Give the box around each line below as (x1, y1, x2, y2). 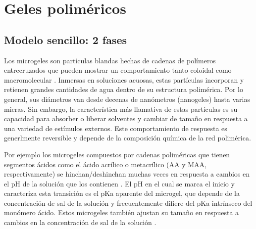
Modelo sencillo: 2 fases (4, 32, 127, 47)
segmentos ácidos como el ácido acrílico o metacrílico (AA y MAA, (4, 159, 206, 169)
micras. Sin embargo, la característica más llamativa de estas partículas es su (4, 103, 238, 114)
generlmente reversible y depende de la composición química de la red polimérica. (4, 133, 251, 143)
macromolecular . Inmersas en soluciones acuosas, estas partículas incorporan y (4, 74, 244, 85)
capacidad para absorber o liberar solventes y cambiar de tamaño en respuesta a (4, 113, 248, 124)
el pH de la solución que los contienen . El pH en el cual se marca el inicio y (4, 178, 235, 188)
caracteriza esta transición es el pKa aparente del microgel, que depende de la (4, 188, 240, 198)
